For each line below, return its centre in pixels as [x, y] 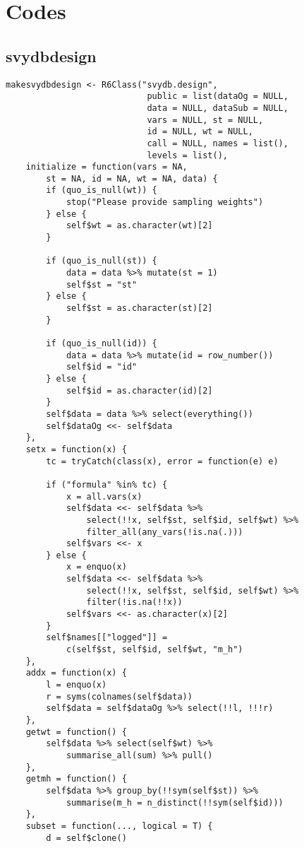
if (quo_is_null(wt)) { [102, 190]
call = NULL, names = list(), [218, 143]
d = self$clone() [86, 838]
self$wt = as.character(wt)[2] [139, 226]
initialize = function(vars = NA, [107, 167]
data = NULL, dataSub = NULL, [218, 108]
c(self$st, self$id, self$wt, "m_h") [154, 650]
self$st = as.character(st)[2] [139, 308]
